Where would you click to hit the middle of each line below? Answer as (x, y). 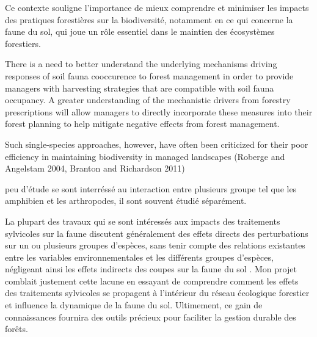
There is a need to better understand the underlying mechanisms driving (141, 64)
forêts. (16, 329)
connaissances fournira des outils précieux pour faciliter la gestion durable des (151, 317)
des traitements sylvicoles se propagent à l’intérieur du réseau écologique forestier (157, 293)
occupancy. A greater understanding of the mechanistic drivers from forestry (148, 100)
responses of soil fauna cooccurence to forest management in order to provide (149, 75)
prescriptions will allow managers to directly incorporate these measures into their (159, 111)
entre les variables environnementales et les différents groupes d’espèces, (139, 257)
